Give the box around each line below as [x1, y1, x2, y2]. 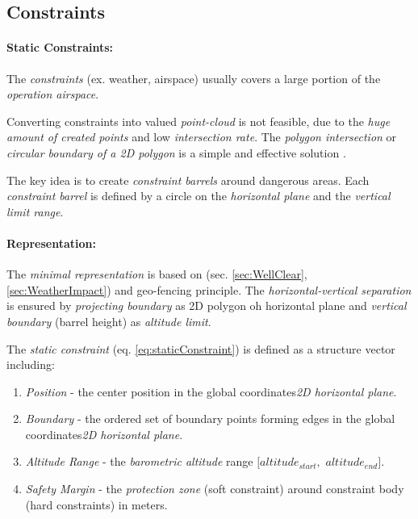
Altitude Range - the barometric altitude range [25, 453, 253, 470]
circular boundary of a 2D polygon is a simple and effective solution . [6, 144, 346, 161]
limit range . [6, 203, 64, 220]
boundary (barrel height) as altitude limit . [6, 312, 211, 329]
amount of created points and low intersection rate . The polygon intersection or [6, 128, 397, 145]
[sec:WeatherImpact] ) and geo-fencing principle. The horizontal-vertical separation [6, 281, 412, 298]
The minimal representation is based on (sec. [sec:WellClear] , [6, 266, 307, 283]
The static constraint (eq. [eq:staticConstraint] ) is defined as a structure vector [6, 340, 395, 357]
